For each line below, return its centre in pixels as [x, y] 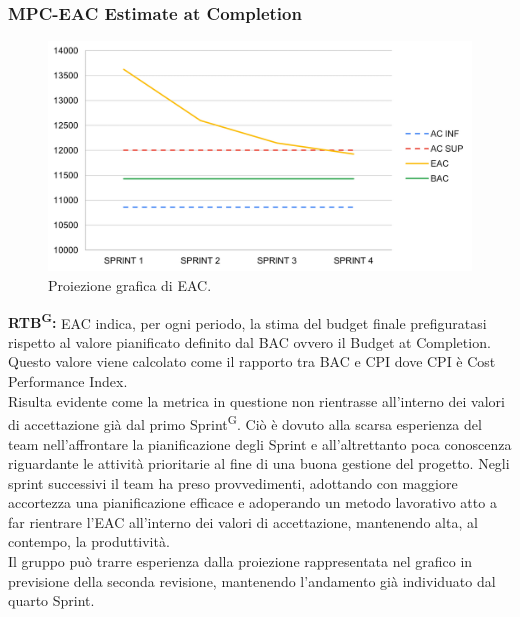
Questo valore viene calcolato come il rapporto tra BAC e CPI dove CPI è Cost [252, 361]
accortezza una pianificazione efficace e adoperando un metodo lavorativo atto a [252, 502]
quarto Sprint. [51, 600]
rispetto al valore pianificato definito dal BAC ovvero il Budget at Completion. [249, 341]
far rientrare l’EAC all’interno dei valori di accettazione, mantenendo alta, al [243, 521]
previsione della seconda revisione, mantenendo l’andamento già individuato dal [252, 580]
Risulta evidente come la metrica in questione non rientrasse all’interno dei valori [256, 400]
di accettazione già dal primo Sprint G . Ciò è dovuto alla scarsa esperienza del [245, 422]
